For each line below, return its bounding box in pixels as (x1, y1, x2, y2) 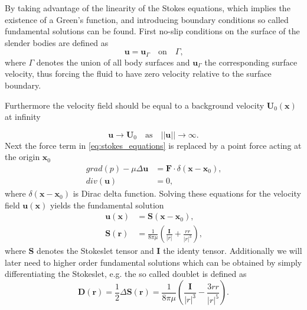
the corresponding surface (204, 56, 298, 68)
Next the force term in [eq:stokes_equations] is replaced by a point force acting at (5, 139, 302, 151)
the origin (5, 151, 40, 163)
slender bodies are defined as (5, 36, 109, 48)
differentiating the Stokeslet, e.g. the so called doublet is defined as (5, 267, 247, 280)
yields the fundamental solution (50, 198, 164, 211)
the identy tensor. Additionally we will (163, 244, 302, 257)
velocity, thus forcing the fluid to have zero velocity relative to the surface (5, 67, 272, 80)
